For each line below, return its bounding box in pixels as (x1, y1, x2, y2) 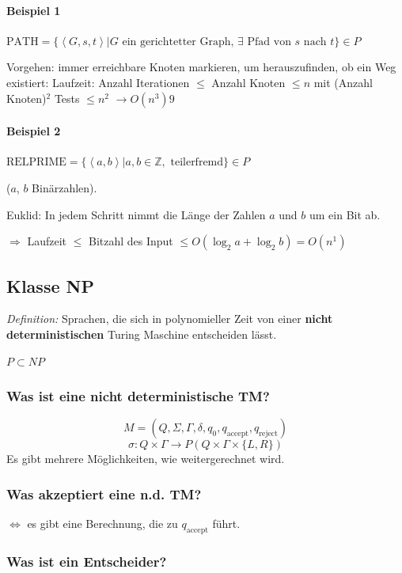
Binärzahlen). (32, 179, 97, 195)
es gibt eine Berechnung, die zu (27, 515, 178, 532)
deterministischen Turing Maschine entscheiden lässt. (6, 325, 277, 342)
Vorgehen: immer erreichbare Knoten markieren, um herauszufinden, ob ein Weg (6, 59, 396, 75)
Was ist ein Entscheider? (6, 551, 167, 571)
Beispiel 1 (6, 2, 61, 18)
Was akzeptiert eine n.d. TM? (6, 484, 202, 503)
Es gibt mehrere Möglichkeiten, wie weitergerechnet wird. (6, 450, 285, 467)
